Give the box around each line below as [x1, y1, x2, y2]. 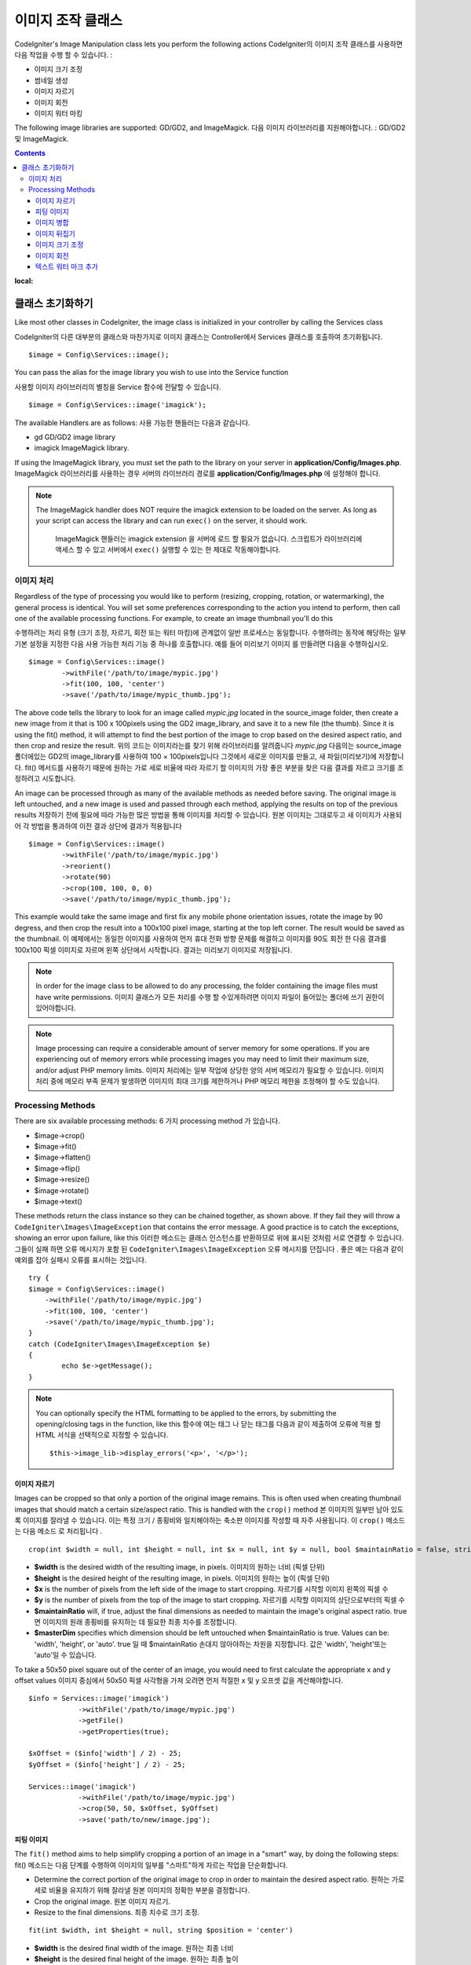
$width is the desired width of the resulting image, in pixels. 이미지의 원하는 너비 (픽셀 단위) [34, 1563, 326, 1572]
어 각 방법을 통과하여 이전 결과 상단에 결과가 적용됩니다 [14, 821, 182, 831]
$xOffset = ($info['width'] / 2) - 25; [28, 1749, 182, 1758]
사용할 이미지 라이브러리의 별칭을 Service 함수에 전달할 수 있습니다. [14, 382, 221, 391]
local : [14, 276, 34, 286]
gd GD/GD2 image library [34, 432, 116, 442]
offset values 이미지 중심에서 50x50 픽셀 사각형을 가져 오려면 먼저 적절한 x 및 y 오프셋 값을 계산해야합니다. [14, 1676, 344, 1685]
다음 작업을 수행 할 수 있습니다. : [14, 50, 113, 59]
